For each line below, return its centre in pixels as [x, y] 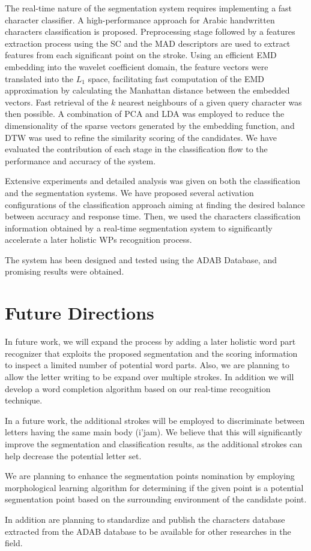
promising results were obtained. [65, 271]
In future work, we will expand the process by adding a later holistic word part [150, 341]
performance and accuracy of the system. [80, 160]
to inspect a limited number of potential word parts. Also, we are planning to [147, 365]
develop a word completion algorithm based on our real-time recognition [138, 388]
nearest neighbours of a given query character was [210, 102]
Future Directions [80, 313]
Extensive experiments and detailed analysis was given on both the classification [152, 181]
